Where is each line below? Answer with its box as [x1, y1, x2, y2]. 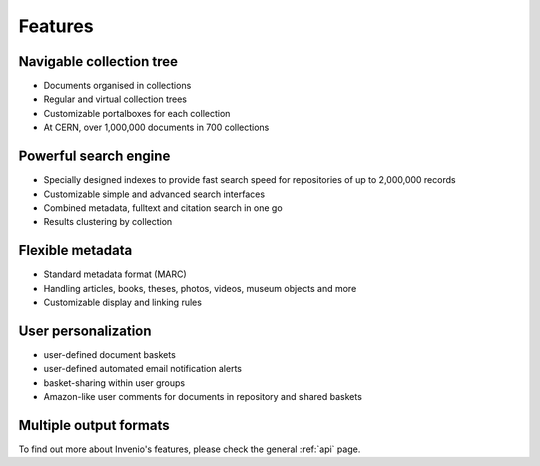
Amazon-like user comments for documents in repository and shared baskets [43, 391, 362, 403]
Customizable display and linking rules [43, 296, 202, 308]
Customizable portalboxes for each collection [43, 107, 231, 119]
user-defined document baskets [43, 348, 177, 360]
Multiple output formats [18, 416, 170, 434]
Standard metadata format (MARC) [43, 268, 187, 280]
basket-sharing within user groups [43, 376, 185, 389]
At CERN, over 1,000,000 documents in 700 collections [43, 121, 270, 134]
